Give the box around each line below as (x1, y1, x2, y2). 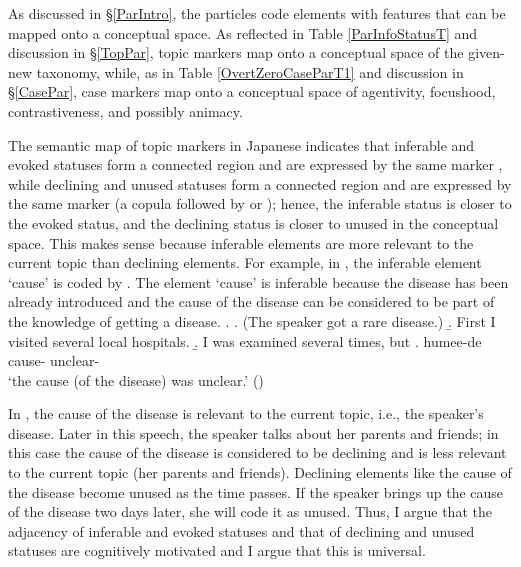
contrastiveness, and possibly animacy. (8, 100, 243, 121)
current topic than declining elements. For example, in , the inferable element (8, 252, 482, 273)
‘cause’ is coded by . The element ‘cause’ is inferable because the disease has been (8, 271, 509, 292)
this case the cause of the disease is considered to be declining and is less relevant (8, 442, 507, 463)
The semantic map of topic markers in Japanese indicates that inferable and (8, 134, 475, 155)
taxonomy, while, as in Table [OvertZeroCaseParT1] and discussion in (36, 61, 464, 82)
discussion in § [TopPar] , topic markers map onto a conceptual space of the (8, 42, 464, 63)
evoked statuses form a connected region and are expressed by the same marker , (8, 154, 503, 175)
